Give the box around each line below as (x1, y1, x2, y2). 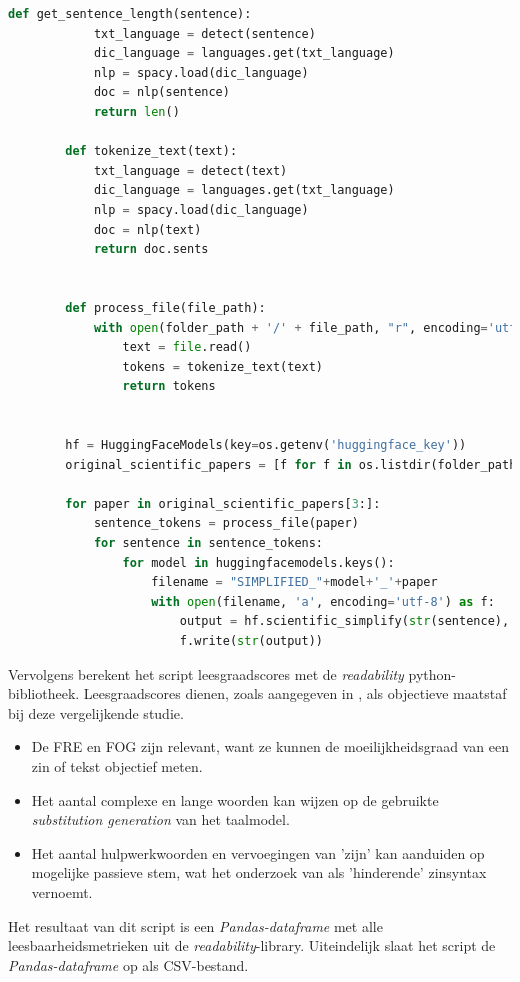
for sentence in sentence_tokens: (93, 536, 324, 551)
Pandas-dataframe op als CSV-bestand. (8, 954, 249, 975)
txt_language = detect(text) (93, 163, 288, 178)
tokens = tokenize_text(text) (122, 359, 324, 374)
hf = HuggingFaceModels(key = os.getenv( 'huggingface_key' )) (65, 438, 467, 453)
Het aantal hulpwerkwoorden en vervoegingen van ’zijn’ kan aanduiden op (31, 842, 485, 863)
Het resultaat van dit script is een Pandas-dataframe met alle (8, 915, 383, 936)
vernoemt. (31, 881, 93, 902)
